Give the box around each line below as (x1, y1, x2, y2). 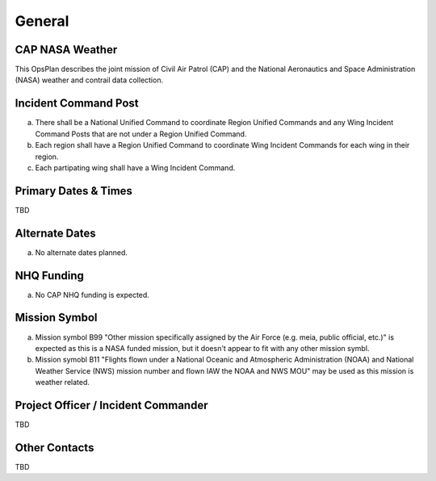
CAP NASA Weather (15, 43, 118, 56)
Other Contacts (15, 441, 94, 454)
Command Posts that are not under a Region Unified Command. (35, 129, 247, 139)
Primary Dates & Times (15, 184, 133, 198)
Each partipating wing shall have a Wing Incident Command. (35, 162, 236, 173)
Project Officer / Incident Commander (15, 398, 208, 412)
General (15, 12, 69, 30)
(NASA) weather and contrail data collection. (15, 75, 164, 85)
